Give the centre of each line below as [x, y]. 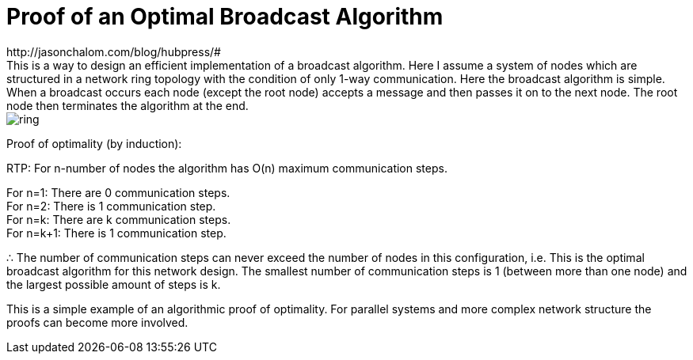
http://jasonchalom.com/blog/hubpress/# [114, 51]
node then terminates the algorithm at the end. [128, 105]
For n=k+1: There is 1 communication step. [116, 233]
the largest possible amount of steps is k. [114, 284]
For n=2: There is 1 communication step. [111, 206]
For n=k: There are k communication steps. [119, 219]
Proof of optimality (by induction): [94, 143]
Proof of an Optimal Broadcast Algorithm [225, 17]
